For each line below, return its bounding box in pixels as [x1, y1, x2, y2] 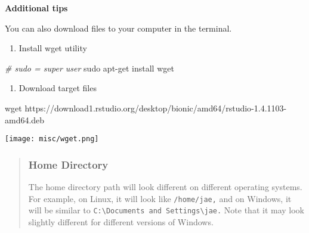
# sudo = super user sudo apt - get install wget [5, 61, 174, 74]
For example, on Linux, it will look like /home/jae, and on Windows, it [28, 192, 292, 204]
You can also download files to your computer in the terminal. [5, 21, 232, 34]
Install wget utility [18, 42, 87, 54]
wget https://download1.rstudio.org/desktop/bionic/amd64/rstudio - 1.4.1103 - [5, 101, 287, 114]
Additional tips [5, 2, 68, 14]
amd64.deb [5, 113, 45, 126]
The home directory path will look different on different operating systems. [28, 181, 302, 193]
